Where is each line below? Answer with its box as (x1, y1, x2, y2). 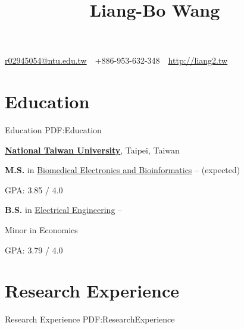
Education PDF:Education (5, 124, 102, 136)
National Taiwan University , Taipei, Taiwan (5, 143, 180, 156)
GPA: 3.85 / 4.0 (5, 183, 63, 196)
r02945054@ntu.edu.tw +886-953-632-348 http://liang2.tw (5, 54, 228, 67)
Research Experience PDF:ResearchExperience (5, 313, 175, 325)
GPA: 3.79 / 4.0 (5, 243, 63, 256)
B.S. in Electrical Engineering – (5, 203, 123, 216)
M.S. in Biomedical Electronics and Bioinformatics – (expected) (5, 164, 240, 176)
